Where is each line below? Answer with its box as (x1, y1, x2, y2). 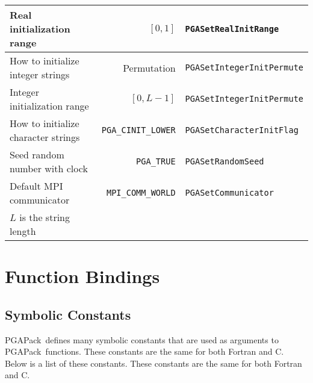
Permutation (123, 60, 176, 75)
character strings (10, 130, 80, 144)
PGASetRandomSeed (185, 157, 264, 166)
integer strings (10, 67, 70, 81)
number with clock (10, 161, 88, 175)
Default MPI (10, 179, 63, 193)
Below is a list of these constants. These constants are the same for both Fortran (5, 357, 302, 369)
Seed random (10, 148, 64, 161)
